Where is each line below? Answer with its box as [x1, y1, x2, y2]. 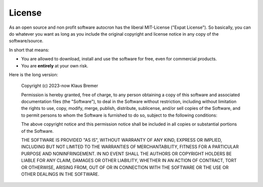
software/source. [9, 38, 44, 44]
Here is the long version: [9, 71, 58, 78]
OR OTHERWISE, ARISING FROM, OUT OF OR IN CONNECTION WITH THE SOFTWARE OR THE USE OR [21, 164, 229, 170]
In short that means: [9, 47, 50, 53]
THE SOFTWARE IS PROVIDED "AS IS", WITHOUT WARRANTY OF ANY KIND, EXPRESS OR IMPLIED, [21, 137, 223, 143]
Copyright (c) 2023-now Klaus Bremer [21, 83, 98, 89]
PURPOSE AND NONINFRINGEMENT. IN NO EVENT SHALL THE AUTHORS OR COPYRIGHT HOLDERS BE [21, 150, 232, 156]
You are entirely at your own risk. [21, 62, 89, 68]
